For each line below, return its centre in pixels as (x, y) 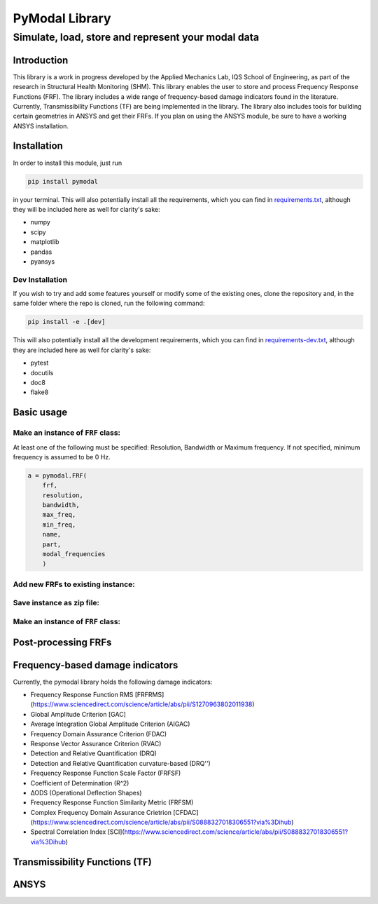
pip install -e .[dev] (66, 322)
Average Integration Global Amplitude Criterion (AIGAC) (110, 724)
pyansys (43, 261)
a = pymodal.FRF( (57, 475)
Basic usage (40, 413)
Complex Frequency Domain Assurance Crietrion (101, 812)
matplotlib (45, 242)
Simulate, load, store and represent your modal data (136, 37)
